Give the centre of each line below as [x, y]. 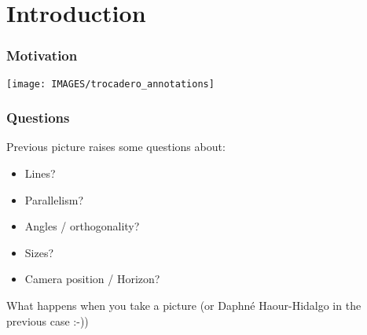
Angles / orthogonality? [82, 226]
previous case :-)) [48, 320]
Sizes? [39, 252]
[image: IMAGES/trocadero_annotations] [110, 84]
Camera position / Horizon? [92, 279]
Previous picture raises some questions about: [116, 147]
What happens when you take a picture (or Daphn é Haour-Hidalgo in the [184, 306]
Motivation [42, 55]
